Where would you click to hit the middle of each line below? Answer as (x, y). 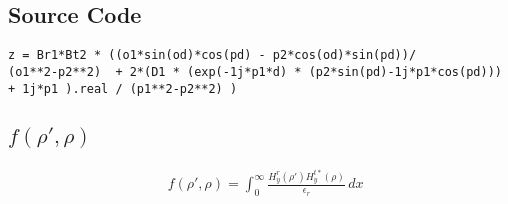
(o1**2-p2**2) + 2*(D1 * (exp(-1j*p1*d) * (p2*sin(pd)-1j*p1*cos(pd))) (255, 71)
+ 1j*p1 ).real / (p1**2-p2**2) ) (123, 88)
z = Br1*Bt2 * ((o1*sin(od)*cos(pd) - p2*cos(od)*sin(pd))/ (212, 55)
